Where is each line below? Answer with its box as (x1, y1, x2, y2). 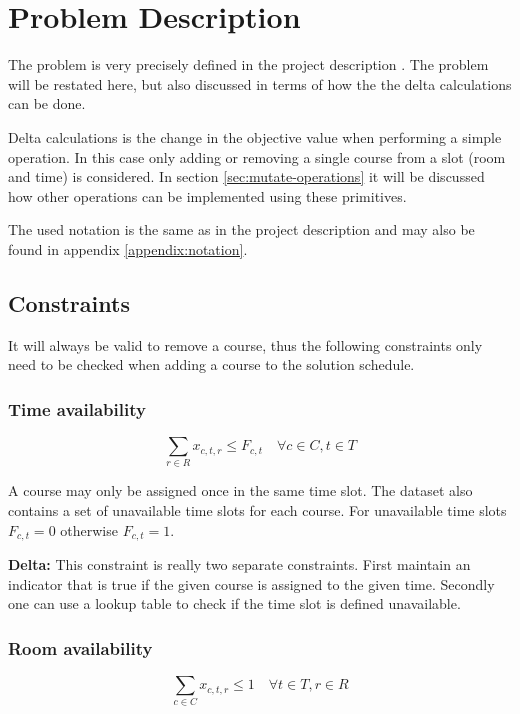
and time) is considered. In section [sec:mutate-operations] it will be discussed (8, 166, 485, 187)
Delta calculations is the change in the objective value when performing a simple (8, 126, 502, 147)
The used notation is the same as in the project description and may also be (8, 219, 475, 240)
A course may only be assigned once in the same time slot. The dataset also (8, 480, 473, 501)
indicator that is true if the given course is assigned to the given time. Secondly (8, 573, 495, 594)
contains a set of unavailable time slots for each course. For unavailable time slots (8, 500, 507, 520)
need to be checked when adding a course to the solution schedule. (8, 354, 415, 375)
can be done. (8, 93, 86, 114)
